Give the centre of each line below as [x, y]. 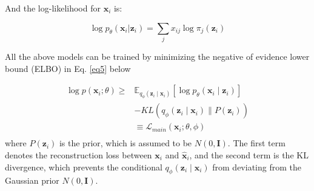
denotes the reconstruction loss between [78, 154]
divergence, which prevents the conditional [84, 167]
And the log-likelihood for [53, 8]
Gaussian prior [32, 180]
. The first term [256, 143]
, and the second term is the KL [249, 154]
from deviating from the [257, 167]
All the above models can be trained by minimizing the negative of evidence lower [157, 56]
